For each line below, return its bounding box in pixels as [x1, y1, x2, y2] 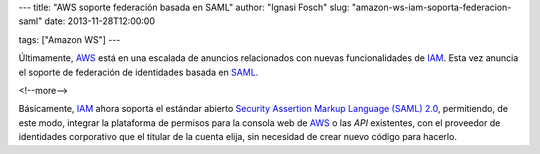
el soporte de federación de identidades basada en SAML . [18, 66, 259, 78]
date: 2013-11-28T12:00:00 [44, 15, 155, 27]
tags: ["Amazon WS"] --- [18, 33, 121, 45]
